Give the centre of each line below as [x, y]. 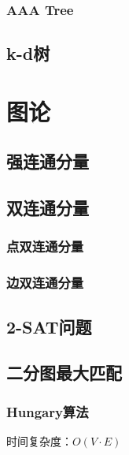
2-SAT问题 [49, 326]
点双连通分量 [45, 246]
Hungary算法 [48, 411]
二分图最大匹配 [64, 373]
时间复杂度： [39, 441]
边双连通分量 [45, 283]
